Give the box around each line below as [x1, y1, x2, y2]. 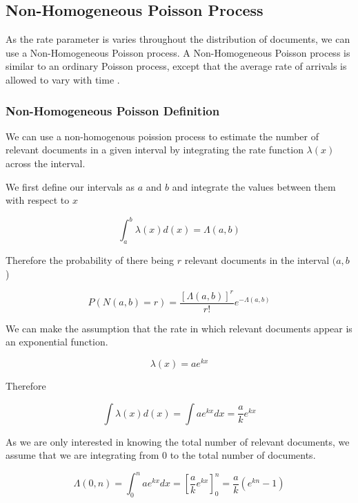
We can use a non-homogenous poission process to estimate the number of [6, 129, 319, 143]
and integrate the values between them [172, 179, 336, 193]
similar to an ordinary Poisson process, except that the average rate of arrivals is [6, 59, 347, 73]
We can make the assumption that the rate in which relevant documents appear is [6, 321, 352, 335]
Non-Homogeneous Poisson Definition [6, 102, 220, 119]
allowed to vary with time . [6, 72, 120, 86]
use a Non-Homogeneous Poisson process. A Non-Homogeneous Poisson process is [6, 45, 350, 59]
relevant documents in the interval [184, 253, 330, 267]
